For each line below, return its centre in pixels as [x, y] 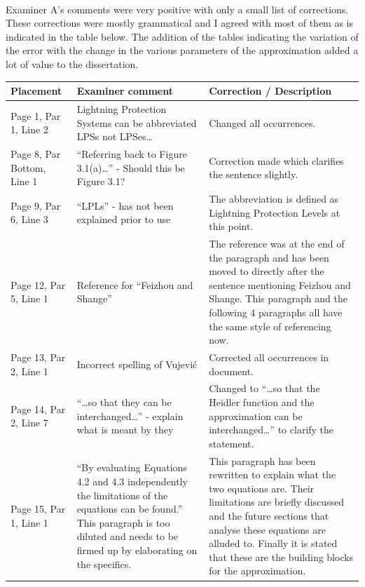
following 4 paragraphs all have [276, 312]
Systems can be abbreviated [137, 122]
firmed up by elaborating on [137, 550]
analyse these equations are [267, 529]
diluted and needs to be [128, 536]
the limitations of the [122, 495]
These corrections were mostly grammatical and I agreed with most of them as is [180, 23]
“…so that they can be [124, 402]
